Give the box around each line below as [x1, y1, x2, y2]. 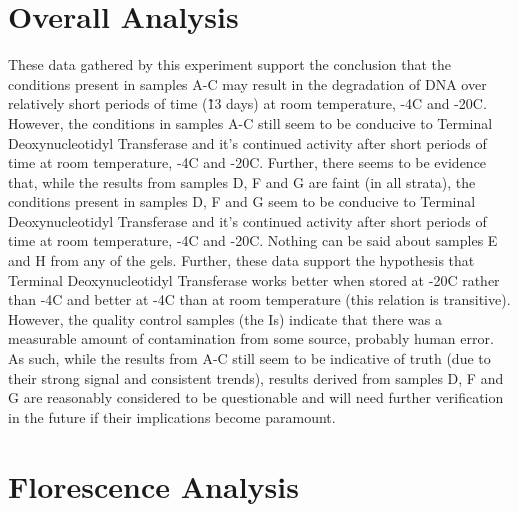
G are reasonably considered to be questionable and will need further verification [8, 387, 504, 408]
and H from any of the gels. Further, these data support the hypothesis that [8, 250, 475, 271]
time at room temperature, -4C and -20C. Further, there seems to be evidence [8, 152, 487, 173]
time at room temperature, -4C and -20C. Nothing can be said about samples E [8, 230, 498, 251]
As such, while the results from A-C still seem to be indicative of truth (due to [8, 348, 491, 369]
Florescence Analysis [8, 465, 299, 506]
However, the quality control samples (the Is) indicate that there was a [8, 308, 442, 329]
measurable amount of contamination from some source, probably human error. [8, 328, 494, 349]
